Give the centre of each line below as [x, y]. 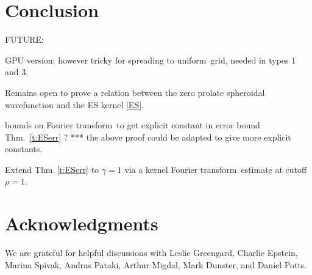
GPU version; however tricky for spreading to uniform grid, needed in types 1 [151, 60]
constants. [24, 149]
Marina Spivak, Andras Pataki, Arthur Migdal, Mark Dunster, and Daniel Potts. [156, 264]
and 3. [17, 72]
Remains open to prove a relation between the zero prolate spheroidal [135, 92]
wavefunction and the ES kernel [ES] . [74, 104]
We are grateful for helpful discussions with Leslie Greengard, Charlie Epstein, [151, 253]
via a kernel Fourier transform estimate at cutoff [216, 169]
